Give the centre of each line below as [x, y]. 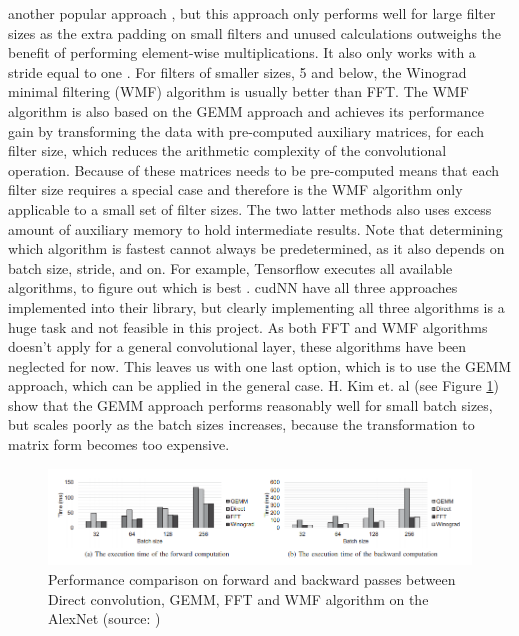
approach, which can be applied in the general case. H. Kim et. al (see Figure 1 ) [253, 385]
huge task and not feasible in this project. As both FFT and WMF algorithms [248, 326]
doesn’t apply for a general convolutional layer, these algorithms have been [237, 346]
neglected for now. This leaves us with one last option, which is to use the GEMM [260, 365]
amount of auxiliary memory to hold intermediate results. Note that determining [255, 228]
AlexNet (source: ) [104, 618]
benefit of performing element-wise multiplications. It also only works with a [242, 52]
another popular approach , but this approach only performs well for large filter [252, 13]
